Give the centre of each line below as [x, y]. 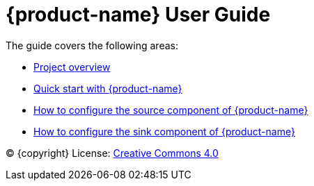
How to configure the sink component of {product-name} [164, 131]
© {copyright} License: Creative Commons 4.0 [112, 153]
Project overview [72, 67]
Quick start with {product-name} [108, 88]
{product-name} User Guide [138, 15]
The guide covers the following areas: [92, 45]
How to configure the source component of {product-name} [171, 110]
